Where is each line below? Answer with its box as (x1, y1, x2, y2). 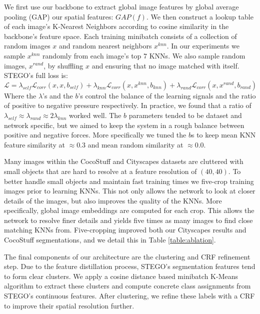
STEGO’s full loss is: (4, 70, 68, 80)
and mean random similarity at (87, 139, 183, 149)
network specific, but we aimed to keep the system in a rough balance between (4, 119, 244, 130)
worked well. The (69, 109, 121, 120)
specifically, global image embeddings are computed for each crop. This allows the (4, 205, 254, 215)
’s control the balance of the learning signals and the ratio (78, 90, 256, 100)
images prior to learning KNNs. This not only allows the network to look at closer (4, 185, 255, 196)
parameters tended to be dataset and (128, 109, 242, 120)
